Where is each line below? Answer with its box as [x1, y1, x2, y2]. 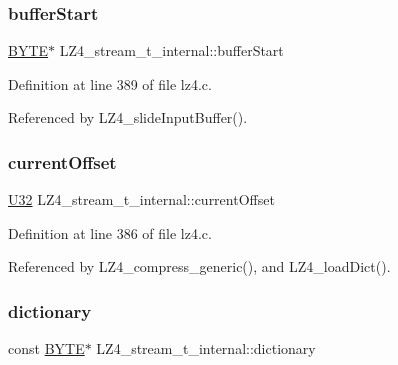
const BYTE [8, 338, 85, 359]
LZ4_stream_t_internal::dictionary [96, 338, 316, 359]
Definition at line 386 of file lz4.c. [8, 222, 212, 243]
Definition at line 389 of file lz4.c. [8, 73, 212, 94]
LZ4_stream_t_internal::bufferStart [59, 40, 284, 61]
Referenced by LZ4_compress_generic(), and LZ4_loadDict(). [8, 256, 391, 277]
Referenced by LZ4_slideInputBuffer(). [8, 107, 248, 128]
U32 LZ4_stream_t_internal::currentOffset [8, 189, 275, 210]
